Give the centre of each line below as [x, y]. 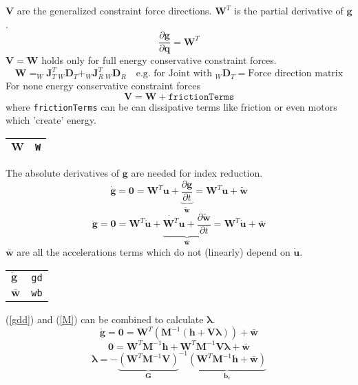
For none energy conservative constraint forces [103, 86]
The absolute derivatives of [63, 172]
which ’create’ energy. [51, 120]
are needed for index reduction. [197, 172]
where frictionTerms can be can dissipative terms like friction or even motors [171, 106]
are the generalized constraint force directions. [114, 10]
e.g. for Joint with [174, 74]
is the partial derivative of [289, 10]
